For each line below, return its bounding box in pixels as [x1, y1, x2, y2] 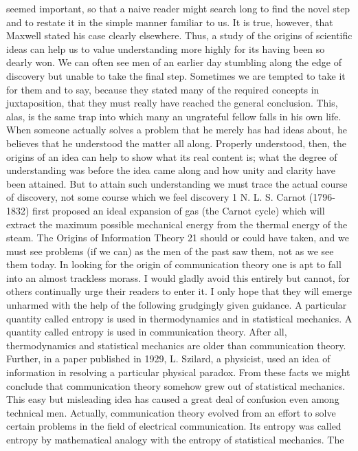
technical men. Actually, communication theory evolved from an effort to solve [6, 405, 336, 419]
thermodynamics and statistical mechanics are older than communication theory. [6, 338, 346, 352]
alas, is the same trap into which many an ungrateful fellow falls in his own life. [6, 109, 342, 123]
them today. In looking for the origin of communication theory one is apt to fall [6, 257, 342, 272]
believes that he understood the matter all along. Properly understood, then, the [6, 135, 346, 150]
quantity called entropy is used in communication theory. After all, [6, 324, 287, 339]
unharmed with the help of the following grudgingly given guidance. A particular [6, 298, 347, 312]
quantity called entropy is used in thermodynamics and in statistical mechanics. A [6, 311, 353, 325]
